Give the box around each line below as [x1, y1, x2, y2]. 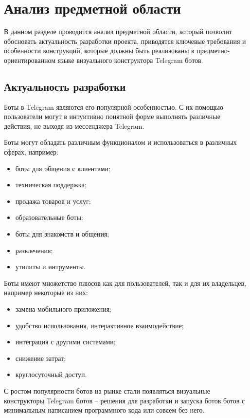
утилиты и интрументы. [15, 261, 86, 272]
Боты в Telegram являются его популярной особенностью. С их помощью [4, 101, 223, 112]
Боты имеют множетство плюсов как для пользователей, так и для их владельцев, [4, 278, 247, 288]
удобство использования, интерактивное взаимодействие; [15, 320, 184, 330]
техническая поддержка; [15, 179, 87, 190]
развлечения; [15, 245, 53, 255]
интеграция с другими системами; [15, 337, 116, 347]
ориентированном [4, 55, 56, 65]
